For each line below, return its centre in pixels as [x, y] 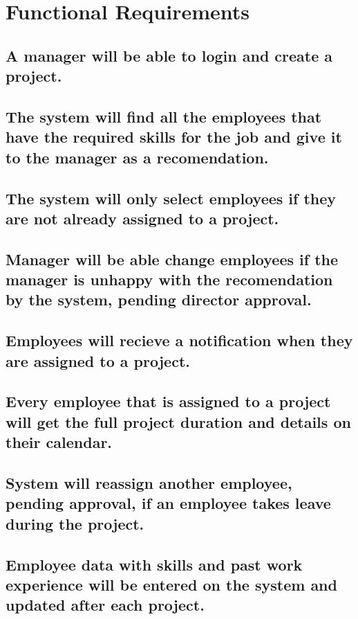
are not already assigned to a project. [142, 218]
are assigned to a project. [98, 360]
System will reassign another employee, [149, 482]
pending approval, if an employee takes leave [168, 503]
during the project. [75, 523]
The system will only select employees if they [171, 198]
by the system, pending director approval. [159, 299]
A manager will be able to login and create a [169, 55]
